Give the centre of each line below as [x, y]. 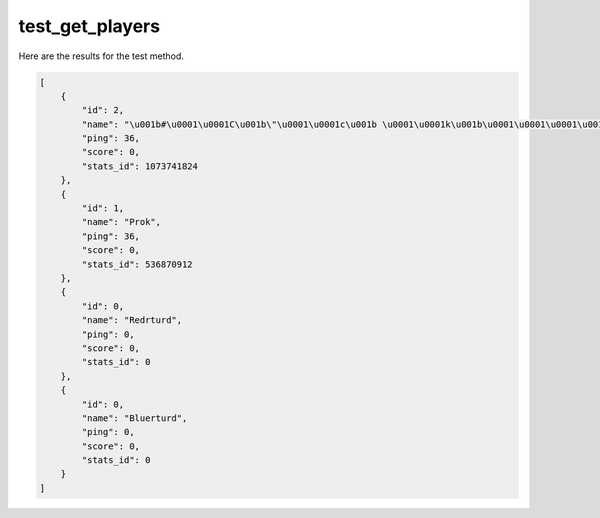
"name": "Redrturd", [132, 320]
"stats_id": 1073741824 [140, 166]
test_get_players [89, 26]
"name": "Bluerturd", [134, 418]
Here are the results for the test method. [101, 56]
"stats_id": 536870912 [137, 264]
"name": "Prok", [121, 222]
